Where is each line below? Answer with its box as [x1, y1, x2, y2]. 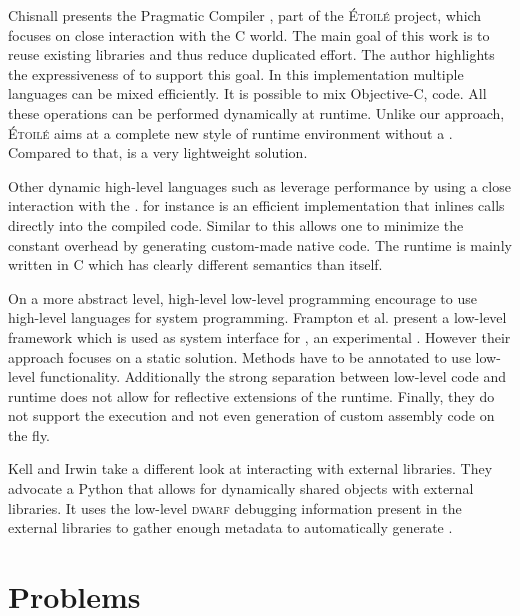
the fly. [8, 424, 51, 445]
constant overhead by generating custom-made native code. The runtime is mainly [8, 234, 512, 255]
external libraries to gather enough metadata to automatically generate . [8, 517, 453, 538]
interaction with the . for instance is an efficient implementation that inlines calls [8, 195, 505, 216]
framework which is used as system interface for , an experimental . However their [8, 326, 511, 347]
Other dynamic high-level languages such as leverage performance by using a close [8, 175, 511, 196]
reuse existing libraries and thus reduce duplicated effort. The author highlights [8, 44, 495, 65]
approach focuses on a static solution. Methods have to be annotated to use [8, 346, 471, 367]
